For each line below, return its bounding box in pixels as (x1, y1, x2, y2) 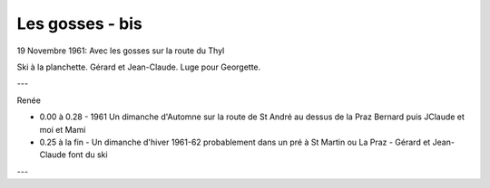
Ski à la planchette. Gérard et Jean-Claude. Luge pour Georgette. (16, 61, 261, 72)
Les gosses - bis (16, 14, 142, 33)
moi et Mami (39, 124, 86, 135)
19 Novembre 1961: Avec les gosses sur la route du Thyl (16, 45, 225, 56)
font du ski (68, 149, 108, 160)
